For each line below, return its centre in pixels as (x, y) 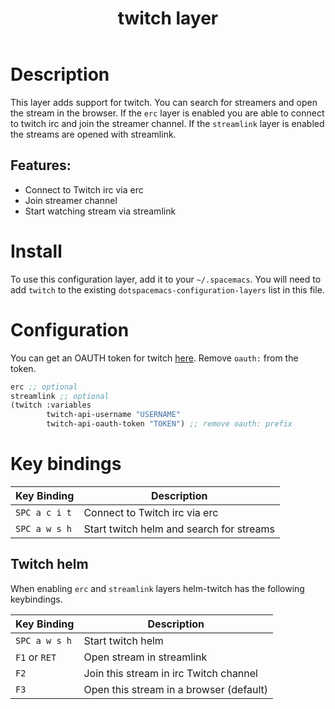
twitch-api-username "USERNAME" (114, 415)
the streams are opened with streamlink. (93, 134)
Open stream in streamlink (145, 657)
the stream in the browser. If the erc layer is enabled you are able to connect (167, 113)
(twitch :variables (51, 405)
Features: (41, 165)
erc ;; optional (44, 387)
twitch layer (168, 18)
